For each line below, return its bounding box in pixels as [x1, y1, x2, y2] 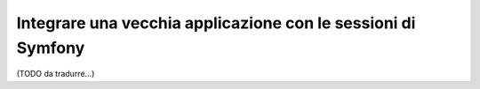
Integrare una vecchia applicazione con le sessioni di [16, 13, 416, 33]
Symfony [16, 38, 85, 57]
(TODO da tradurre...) [16, 69, 95, 79]
